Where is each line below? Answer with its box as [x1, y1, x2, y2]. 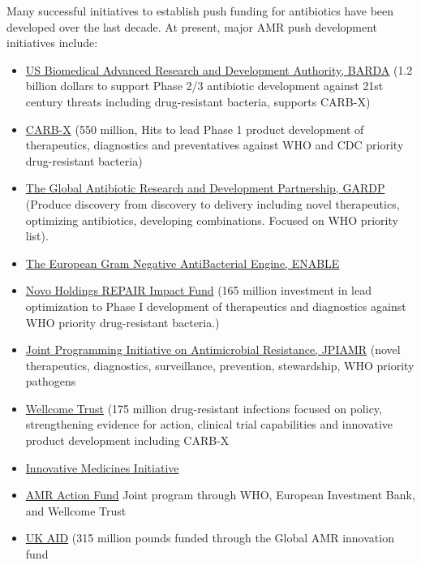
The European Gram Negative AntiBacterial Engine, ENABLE [25, 254, 340, 271]
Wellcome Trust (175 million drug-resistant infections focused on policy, [25, 399, 382, 416]
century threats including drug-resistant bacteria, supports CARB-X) [25, 93, 371, 110]
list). [25, 227, 49, 244]
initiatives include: [6, 34, 98, 51]
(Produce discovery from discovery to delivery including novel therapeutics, [25, 195, 400, 212]
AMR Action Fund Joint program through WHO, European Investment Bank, [25, 486, 415, 503]
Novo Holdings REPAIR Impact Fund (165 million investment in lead [25, 282, 372, 299]
